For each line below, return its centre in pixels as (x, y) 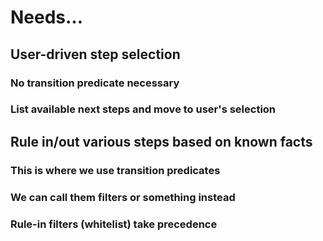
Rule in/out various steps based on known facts (161, 141)
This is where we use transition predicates (115, 170)
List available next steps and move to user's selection (143, 109)
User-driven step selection (95, 54)
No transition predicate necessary (95, 83)
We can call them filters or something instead (123, 197)
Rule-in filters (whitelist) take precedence (114, 224)
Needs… (47, 17)
